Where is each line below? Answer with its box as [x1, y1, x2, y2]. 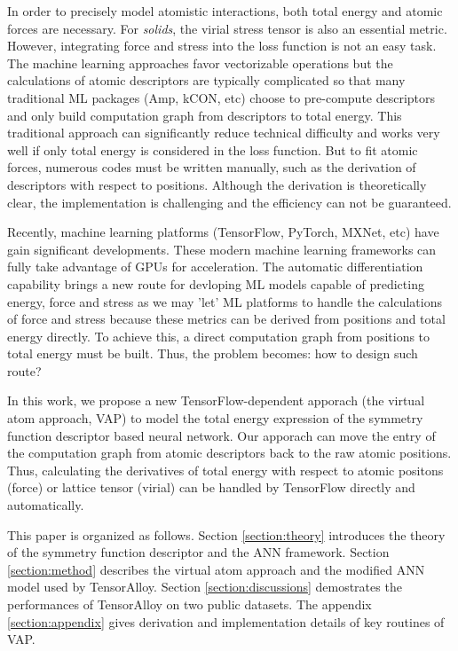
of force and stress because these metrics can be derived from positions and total [7, 310, 446, 328]
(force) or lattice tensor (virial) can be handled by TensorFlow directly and [7, 478, 415, 497]
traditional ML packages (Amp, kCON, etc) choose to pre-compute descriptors [7, 88, 436, 106]
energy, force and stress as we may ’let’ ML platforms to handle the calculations [7, 292, 442, 310]
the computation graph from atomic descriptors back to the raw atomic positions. [7, 443, 452, 462]
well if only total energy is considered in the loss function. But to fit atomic [7, 140, 418, 159]
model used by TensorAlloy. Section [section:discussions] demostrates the [7, 577, 402, 596]
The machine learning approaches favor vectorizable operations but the [7, 53, 393, 72]
